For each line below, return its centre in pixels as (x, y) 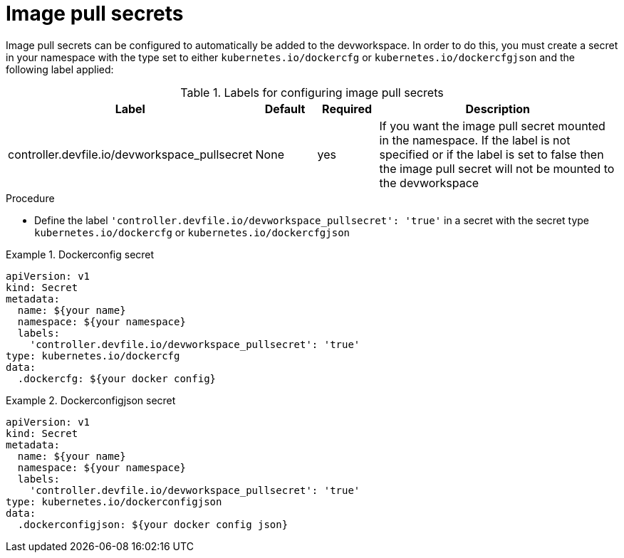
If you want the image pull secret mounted (492, 126)
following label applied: (60, 69)
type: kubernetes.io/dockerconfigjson (114, 501)
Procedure (30, 198)
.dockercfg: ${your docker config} (117, 378)
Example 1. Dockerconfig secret (80, 254)
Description (498, 109)
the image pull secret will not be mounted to (497, 168)
